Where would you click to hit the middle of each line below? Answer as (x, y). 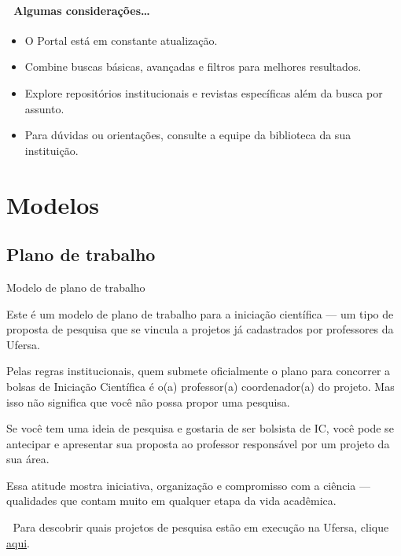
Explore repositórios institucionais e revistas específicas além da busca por (204, 92)
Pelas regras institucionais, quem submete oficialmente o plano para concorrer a (199, 371)
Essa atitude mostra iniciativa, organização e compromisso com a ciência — (189, 485)
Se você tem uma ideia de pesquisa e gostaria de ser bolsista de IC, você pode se (200, 428)
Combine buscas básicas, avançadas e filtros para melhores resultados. (193, 66)
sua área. (28, 459)
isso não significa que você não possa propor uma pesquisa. (148, 401)
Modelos (53, 204)
